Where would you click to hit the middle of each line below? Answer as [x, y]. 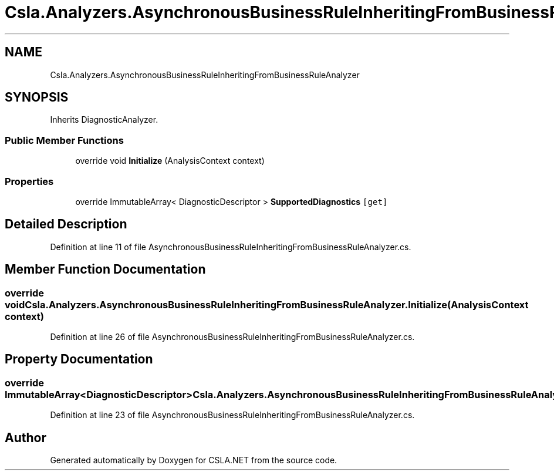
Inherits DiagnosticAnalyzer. [104, 120]
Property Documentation [79, 359]
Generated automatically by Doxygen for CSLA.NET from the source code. [194, 460]
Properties [29, 181]
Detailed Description [66, 224]
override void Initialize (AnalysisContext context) [170, 161]
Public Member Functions [64, 140]
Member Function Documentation [105, 269]
